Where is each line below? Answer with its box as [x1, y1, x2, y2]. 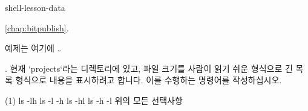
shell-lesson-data [5, 1, 65, 13]
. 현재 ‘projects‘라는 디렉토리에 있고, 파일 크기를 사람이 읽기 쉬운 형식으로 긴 [5, 62, 293, 74]
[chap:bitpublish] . [5, 21, 69, 34]
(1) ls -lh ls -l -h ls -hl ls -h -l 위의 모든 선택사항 [5, 94, 183, 106]
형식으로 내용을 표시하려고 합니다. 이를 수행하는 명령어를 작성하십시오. [15, 74, 282, 86]
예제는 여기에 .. [5, 42, 62, 54]
